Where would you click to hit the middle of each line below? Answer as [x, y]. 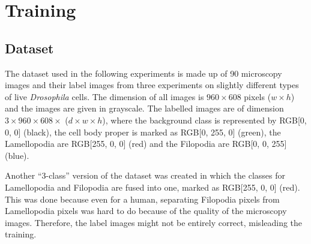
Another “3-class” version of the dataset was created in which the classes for [145, 175]
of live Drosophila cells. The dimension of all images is [104, 96]
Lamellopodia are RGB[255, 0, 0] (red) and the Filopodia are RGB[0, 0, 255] [146, 144]
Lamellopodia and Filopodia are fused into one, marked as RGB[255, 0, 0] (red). [152, 187]
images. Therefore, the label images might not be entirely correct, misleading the [154, 222]
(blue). [17, 155]
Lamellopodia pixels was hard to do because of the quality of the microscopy [146, 211]
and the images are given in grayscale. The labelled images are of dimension [144, 108]
